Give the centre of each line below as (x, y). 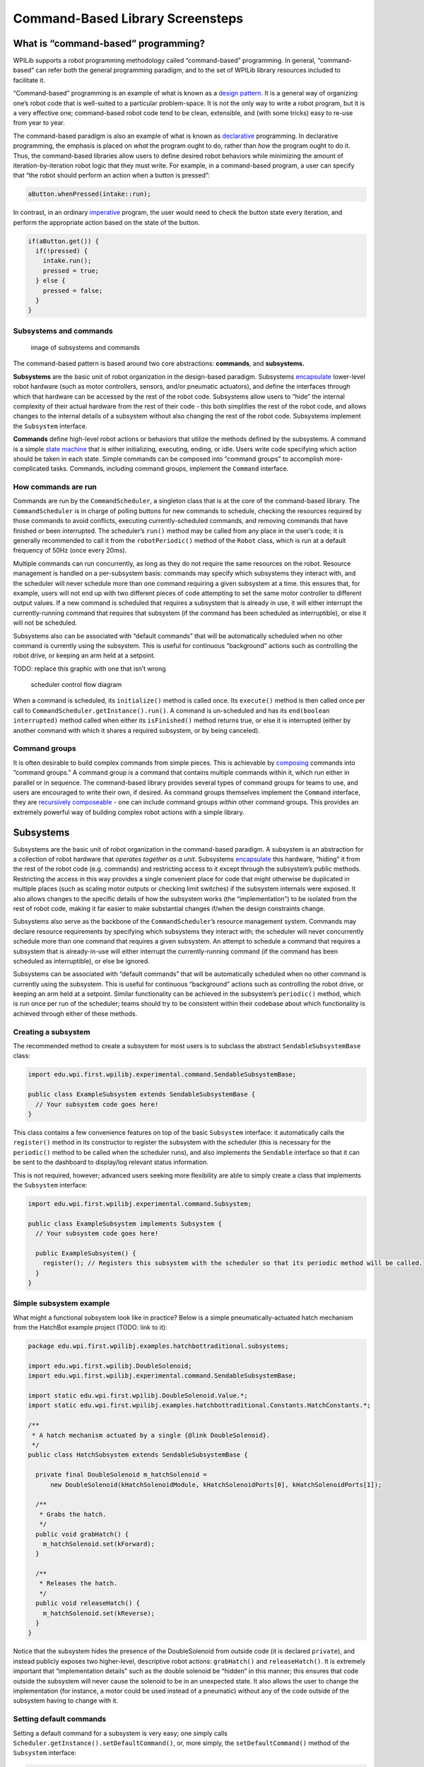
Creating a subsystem (52, 1032)
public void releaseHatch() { (88, 1603)
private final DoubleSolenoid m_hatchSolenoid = (122, 1475)
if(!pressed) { (62, 251)
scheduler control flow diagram (76, 685)
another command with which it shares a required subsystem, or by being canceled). (137, 730)
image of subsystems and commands (86, 347)
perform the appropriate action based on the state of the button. (107, 222)
